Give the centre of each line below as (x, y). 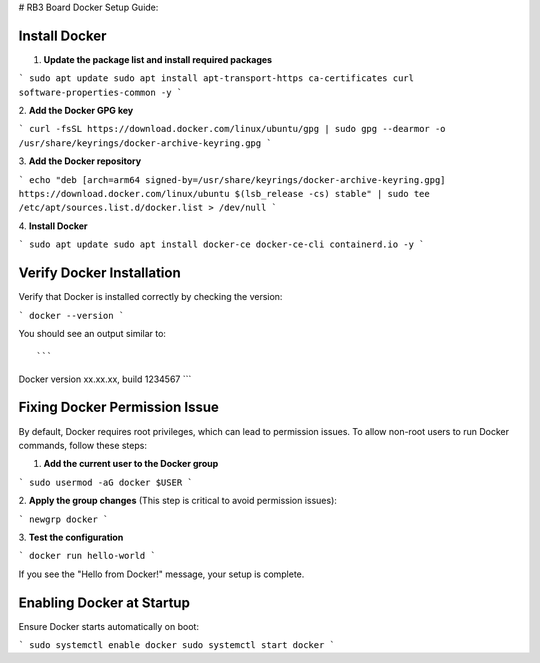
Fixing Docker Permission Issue (118, 407)
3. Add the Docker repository (80, 161)
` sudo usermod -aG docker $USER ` (106, 482)
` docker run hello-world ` (87, 556)
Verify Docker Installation (99, 273)
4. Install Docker (53, 226)
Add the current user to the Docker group (131, 464)
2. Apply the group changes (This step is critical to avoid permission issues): (177, 501)
